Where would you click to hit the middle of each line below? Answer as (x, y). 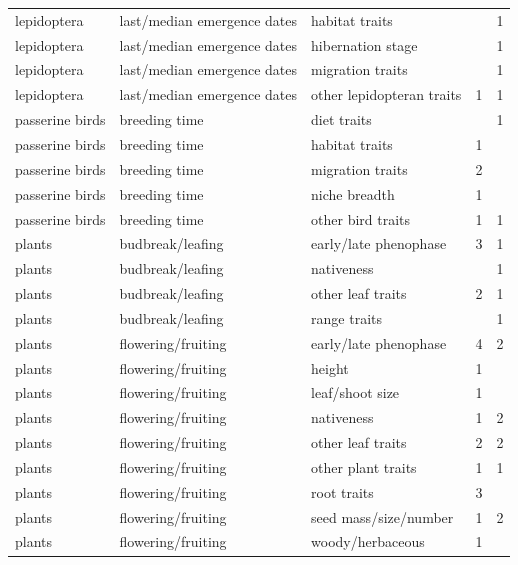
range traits (346, 317)
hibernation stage (364, 44)
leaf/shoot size (355, 392)
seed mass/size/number (382, 516)
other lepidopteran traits (386, 94)
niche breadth (353, 193)
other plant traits (364, 466)
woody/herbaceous (368, 541)
